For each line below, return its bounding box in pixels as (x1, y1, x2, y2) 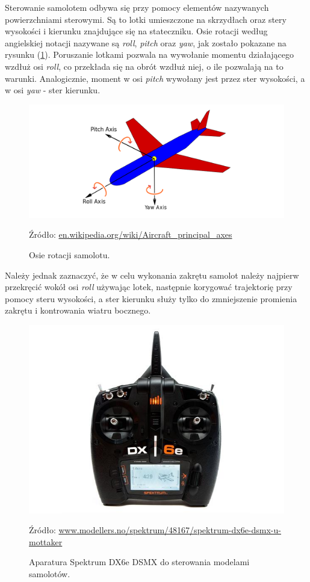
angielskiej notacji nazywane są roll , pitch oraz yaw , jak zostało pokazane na (5, 36, 287, 49)
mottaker (29, 535, 63, 548)
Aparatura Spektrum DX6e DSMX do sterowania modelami (29, 556, 250, 568)
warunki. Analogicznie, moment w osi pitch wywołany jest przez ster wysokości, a (5, 72, 305, 84)
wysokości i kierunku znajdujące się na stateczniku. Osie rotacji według (5, 25, 268, 37)
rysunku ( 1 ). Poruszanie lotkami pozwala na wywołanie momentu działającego (5, 48, 294, 61)
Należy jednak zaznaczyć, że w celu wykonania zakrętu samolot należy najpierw (5, 268, 299, 281)
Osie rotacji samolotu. (29, 248, 110, 261)
